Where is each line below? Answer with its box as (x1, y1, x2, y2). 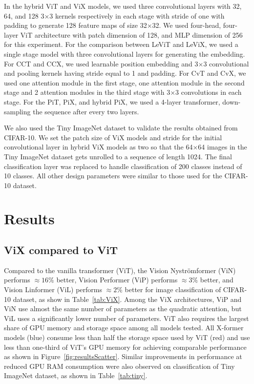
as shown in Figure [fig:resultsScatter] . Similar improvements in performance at (4, 351, 242, 362)
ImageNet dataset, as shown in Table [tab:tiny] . (4, 370, 148, 381)
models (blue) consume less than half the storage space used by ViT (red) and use (4, 332, 250, 342)
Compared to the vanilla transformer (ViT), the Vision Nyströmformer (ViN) (4, 265, 236, 275)
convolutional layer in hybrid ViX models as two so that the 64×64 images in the (4, 142, 247, 152)
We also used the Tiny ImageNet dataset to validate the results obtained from (4, 123, 238, 133)
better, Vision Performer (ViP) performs (56, 275, 178, 285)
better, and (200, 275, 233, 285)
